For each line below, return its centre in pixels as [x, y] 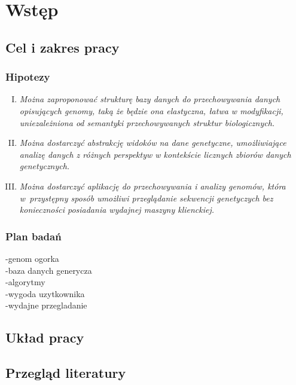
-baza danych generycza [49, 270]
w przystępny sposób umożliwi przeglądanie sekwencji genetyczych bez [146, 198]
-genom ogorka [32, 258]
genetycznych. [45, 166]
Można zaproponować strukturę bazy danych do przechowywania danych [150, 99]
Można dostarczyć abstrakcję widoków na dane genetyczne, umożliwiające [153, 143]
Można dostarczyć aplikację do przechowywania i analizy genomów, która [152, 186]
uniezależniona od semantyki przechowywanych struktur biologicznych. [147, 122]
